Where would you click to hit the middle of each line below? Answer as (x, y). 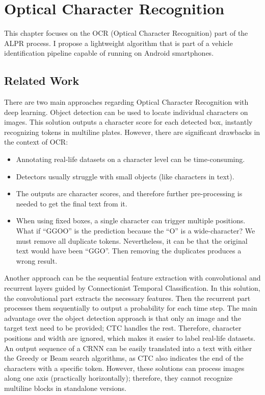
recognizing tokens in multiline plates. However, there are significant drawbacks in (132, 132)
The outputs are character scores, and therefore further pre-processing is (129, 193)
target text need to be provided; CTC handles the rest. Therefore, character (123, 328)
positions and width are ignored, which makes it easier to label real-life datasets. (130, 338)
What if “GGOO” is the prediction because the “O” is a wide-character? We (136, 231)
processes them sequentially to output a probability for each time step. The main (131, 308)
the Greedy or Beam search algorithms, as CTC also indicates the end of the (124, 358)
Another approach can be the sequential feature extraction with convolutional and (132, 278)
